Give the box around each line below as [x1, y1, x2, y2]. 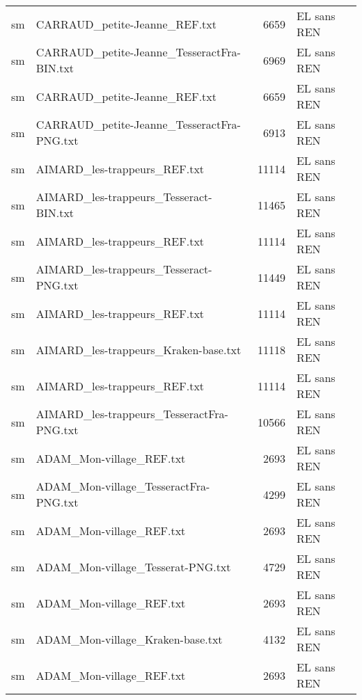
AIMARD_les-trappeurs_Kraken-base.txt [36, 341, 242, 358]
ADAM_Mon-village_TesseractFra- [36, 478, 210, 494]
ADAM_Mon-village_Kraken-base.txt [36, 630, 223, 647]
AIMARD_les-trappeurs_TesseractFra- [36, 406, 228, 422]
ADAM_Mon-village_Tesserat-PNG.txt [36, 558, 231, 575]
